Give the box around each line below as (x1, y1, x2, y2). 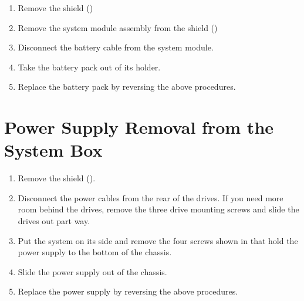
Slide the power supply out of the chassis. (18, 265, 167, 278)
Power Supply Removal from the (4, 115, 274, 139)
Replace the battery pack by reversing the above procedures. (18, 80, 236, 93)
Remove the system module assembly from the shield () (18, 21, 218, 33)
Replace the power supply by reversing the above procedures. (18, 285, 238, 297)
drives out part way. (18, 215, 90, 227)
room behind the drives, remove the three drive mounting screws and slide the (18, 203, 299, 215)
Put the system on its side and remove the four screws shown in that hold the (18, 234, 298, 246)
